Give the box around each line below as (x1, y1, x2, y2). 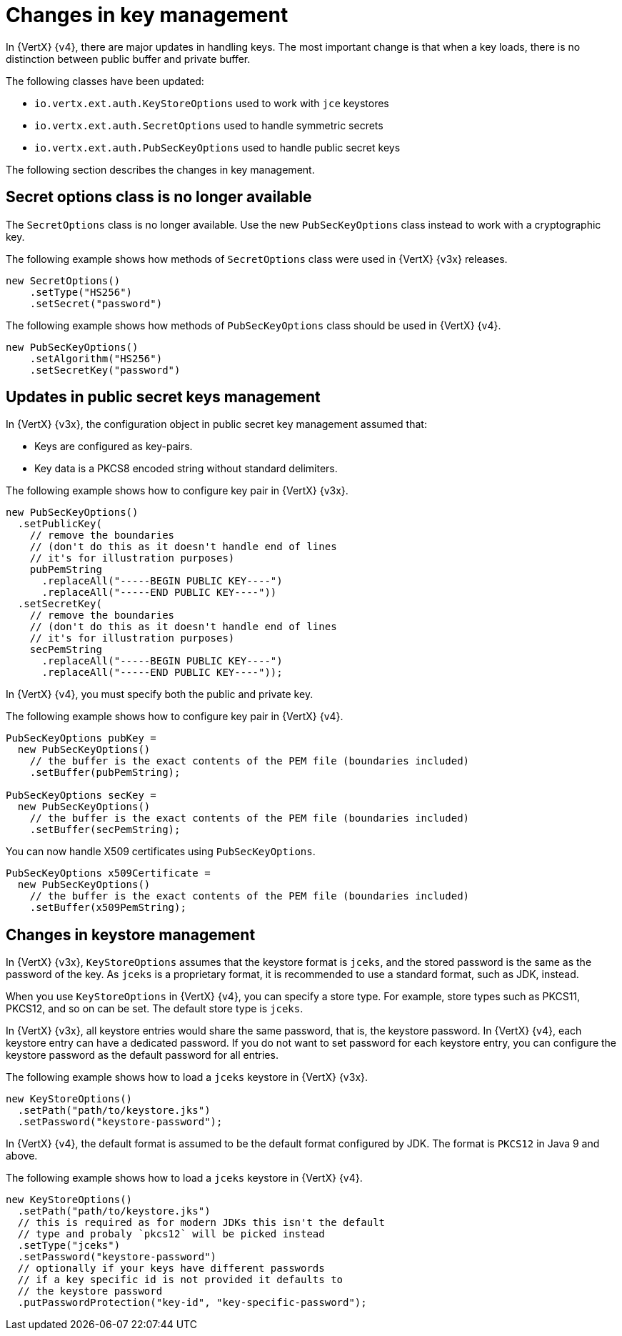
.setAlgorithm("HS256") (29, 352, 163, 364)
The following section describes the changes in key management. (6, 163, 315, 176)
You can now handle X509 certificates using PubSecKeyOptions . (6, 845, 316, 858)
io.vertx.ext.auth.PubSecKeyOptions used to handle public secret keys (34, 141, 401, 154)
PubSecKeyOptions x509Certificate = (6, 867, 211, 879)
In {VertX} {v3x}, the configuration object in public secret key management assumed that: (6, 418, 427, 431)
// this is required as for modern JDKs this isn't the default (17, 1217, 386, 1229)
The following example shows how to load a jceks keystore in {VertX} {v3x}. (6, 1071, 368, 1084)
